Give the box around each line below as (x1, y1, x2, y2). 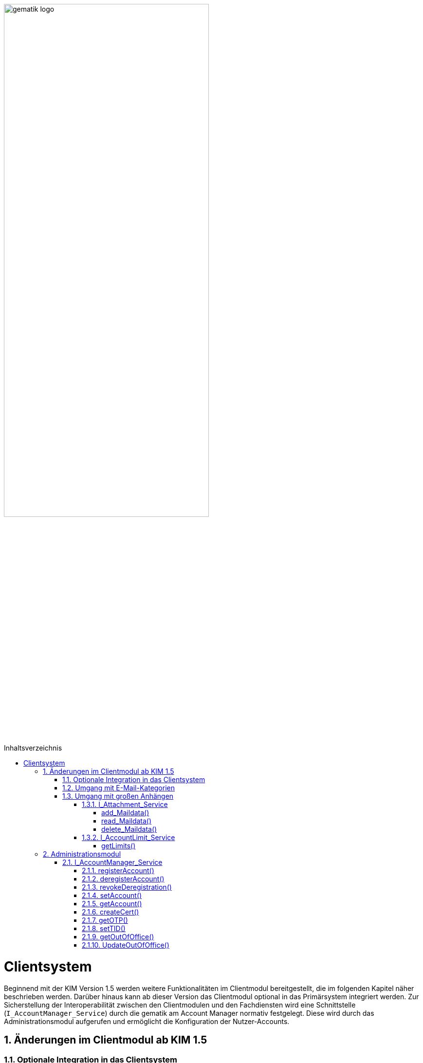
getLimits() (101, 842, 136, 850)
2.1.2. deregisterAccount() (82, 875, 165, 883)
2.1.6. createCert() (82, 908, 139, 916)
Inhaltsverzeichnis (4, 744, 62, 752)
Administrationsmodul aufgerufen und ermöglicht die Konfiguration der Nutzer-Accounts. (4, 1017, 290, 1026)
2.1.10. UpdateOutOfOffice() (82, 941, 169, 950)
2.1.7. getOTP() (82, 916, 128, 925)
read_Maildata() (101, 817, 152, 825)
